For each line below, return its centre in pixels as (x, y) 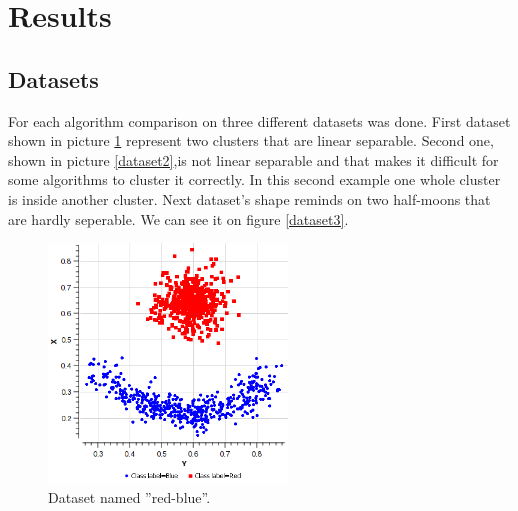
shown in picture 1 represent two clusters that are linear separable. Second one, (251, 140)
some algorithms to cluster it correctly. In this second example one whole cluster (254, 179)
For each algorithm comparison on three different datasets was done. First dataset (259, 120)
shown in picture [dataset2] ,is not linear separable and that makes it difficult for (253, 159)
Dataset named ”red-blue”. (129, 496)
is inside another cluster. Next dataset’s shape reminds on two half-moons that (249, 198)
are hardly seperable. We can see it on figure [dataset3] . (178, 218)
